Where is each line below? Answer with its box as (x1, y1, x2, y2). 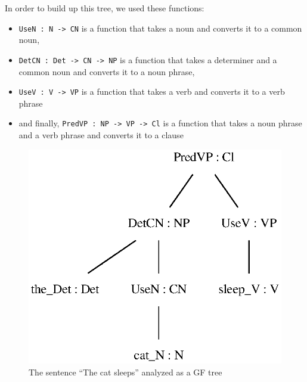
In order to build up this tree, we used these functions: (5, 2, 204, 14)
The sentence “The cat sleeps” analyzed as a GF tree (29, 365, 222, 378)
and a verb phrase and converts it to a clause (18, 129, 184, 141)
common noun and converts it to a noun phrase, (18, 65, 195, 77)
